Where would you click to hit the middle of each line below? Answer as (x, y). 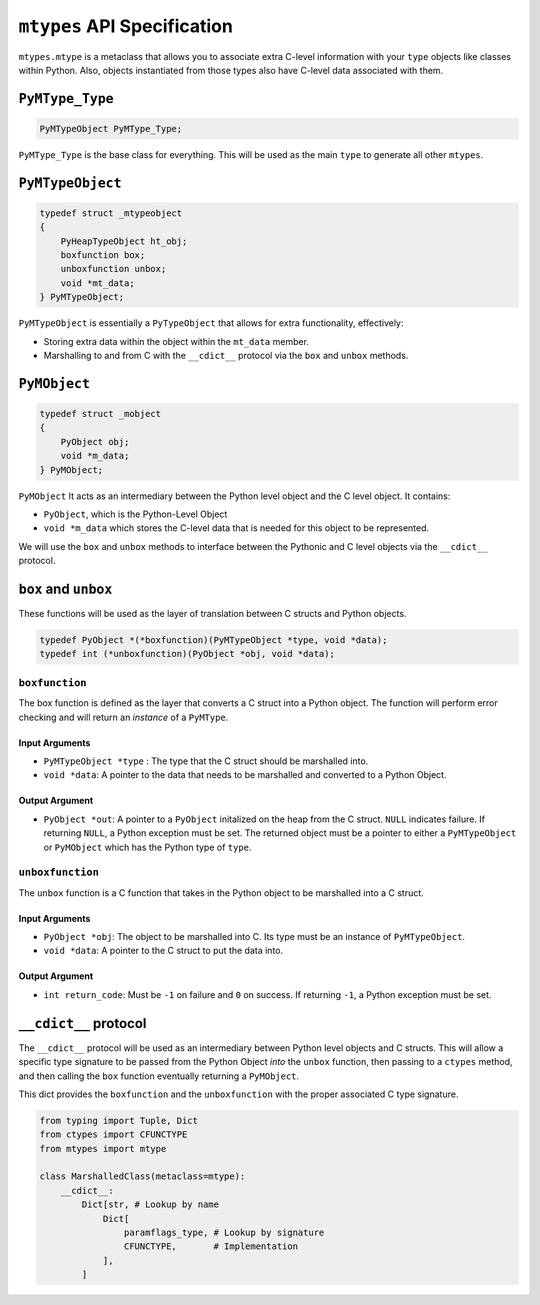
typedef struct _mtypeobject (111, 213)
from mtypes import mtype (103, 1148)
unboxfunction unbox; (113, 269)
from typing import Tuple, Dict (119, 1120)
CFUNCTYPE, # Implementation (211, 1246)
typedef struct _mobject (100, 414)
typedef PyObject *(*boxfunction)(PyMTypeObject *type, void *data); (213, 640)
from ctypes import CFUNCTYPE (113, 1134)
